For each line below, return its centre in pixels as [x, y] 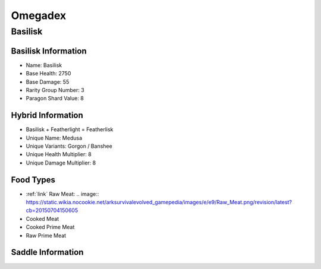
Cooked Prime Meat [50, 227]
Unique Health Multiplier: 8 [59, 154]
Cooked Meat [43, 219]
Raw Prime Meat [46, 235]
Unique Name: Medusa [54, 138]
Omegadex [39, 15]
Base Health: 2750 [48, 74]
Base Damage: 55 [48, 82]
